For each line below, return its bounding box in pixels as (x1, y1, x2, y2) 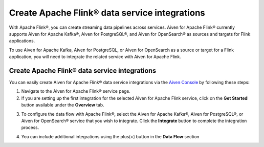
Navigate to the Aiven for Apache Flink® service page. (21, 88, 131, 94)
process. (21, 125, 39, 130)
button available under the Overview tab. (21, 102, 105, 108)
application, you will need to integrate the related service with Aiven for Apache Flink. (9, 54, 181, 60)
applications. (9, 38, 35, 44)
